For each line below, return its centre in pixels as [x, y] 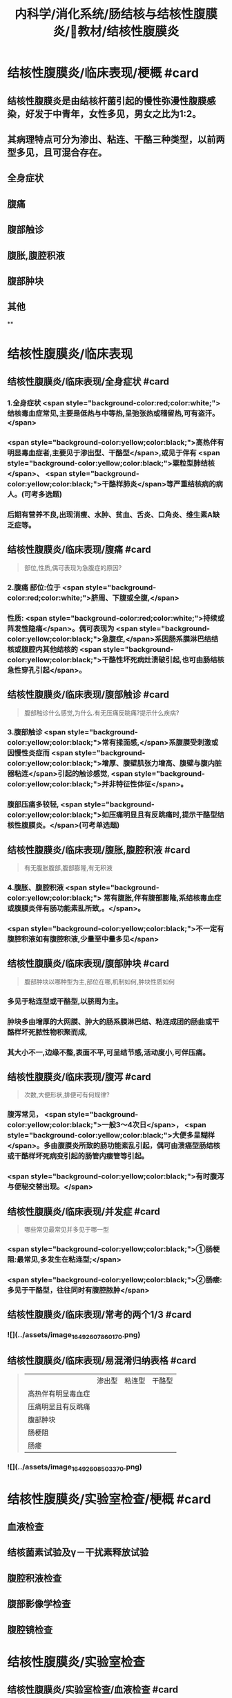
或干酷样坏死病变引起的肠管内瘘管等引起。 [78, 1156]
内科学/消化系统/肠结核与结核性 [104, 14]
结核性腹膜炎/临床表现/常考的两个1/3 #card [99, 1315]
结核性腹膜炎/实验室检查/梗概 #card [109, 1499]
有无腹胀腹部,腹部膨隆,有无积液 [68, 868]
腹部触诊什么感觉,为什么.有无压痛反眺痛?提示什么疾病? [101, 713]
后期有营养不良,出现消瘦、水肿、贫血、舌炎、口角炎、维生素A [110, 515]
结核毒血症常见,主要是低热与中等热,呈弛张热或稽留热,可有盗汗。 [113, 414]
